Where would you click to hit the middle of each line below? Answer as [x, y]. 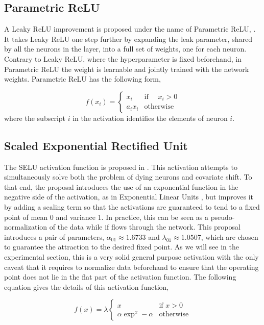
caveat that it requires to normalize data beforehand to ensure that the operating [131, 267]
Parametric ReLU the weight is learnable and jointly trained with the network [127, 69]
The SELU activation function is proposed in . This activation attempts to [121, 167]
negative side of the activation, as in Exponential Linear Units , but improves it [129, 197]
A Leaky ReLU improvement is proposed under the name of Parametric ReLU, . [130, 29]
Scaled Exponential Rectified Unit [96, 145]
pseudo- [223, 217]
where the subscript [35, 118]
